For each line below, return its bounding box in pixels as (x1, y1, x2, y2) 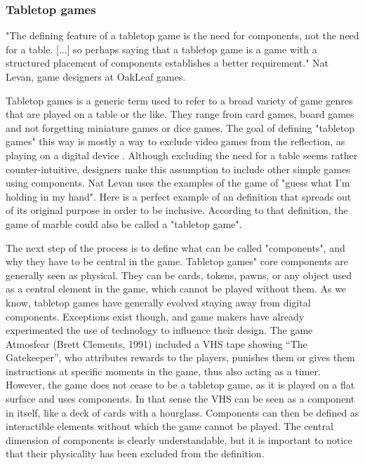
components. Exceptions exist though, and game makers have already (6, 309, 305, 323)
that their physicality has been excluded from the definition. (6, 446, 265, 461)
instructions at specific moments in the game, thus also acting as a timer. (6, 363, 321, 378)
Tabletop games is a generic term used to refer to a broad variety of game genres (6, 93, 353, 107)
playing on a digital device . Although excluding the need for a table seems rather (6, 147, 358, 162)
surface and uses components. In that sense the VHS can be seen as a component (6, 391, 355, 406)
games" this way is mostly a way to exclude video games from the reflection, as (6, 134, 345, 149)
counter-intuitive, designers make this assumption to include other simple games (6, 161, 350, 176)
